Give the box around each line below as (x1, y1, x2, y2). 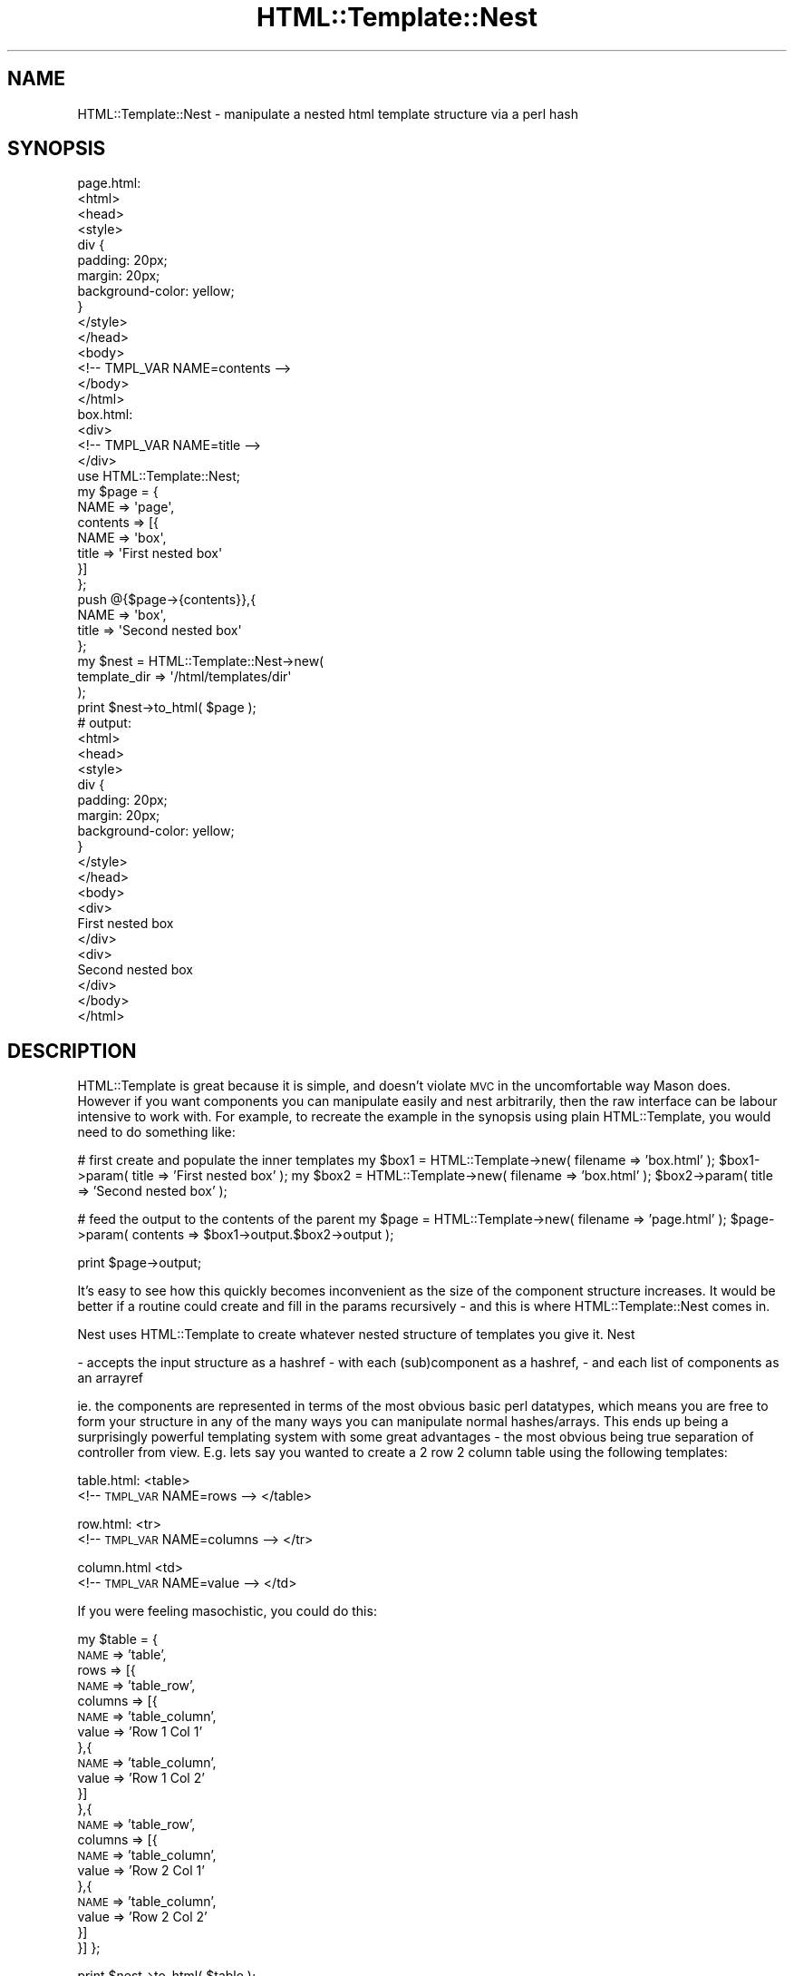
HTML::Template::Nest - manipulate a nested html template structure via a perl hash (77, 105, 578, 122)
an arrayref (77, 1370, 143, 1386)
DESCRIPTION (7, 1039, 137, 1062)
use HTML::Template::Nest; (77, 468, 240, 484)
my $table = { (77, 1631, 158, 1648)
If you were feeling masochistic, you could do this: (77, 1603, 377, 1619)
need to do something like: (77, 1124, 236, 1140)
